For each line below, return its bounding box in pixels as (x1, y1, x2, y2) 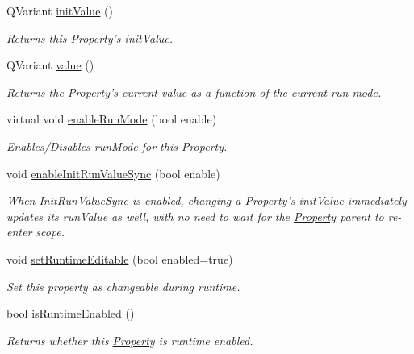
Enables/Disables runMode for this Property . (6, 137, 228, 154)
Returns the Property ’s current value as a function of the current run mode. (6, 83, 382, 100)
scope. (36, 223, 65, 240)
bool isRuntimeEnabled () (6, 305, 135, 322)
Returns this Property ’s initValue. (6, 29, 174, 46)
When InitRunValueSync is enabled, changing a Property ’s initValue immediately (6, 192, 407, 209)
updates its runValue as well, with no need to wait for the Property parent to (6, 207, 384, 224)
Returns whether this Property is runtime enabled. (6, 331, 253, 348)
